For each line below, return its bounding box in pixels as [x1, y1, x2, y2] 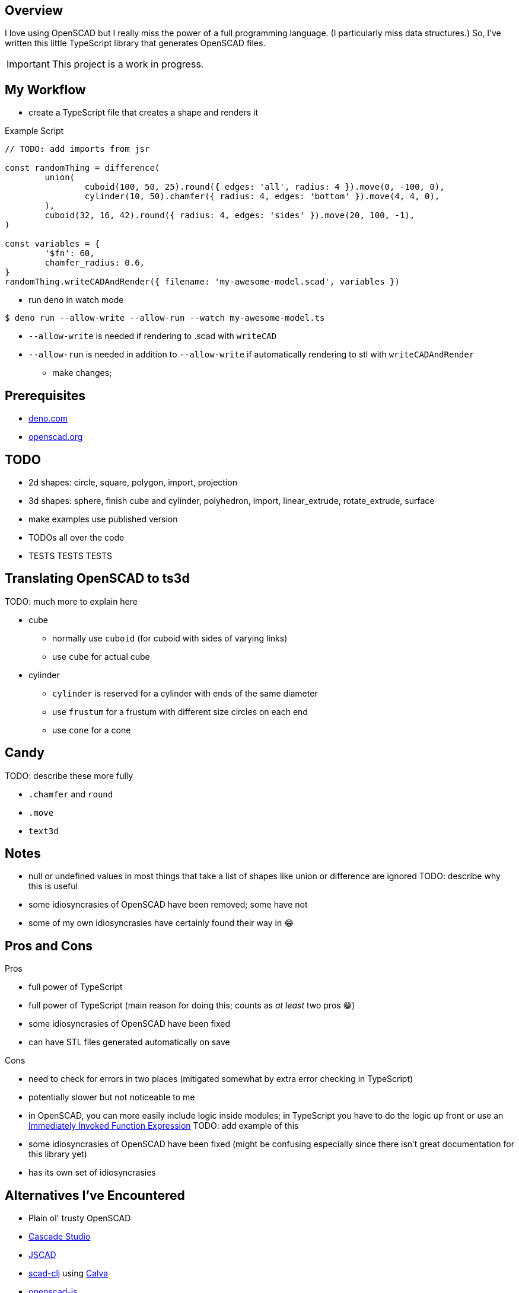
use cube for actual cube [52, 651, 150, 662]
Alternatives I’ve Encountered [5, 1187, 185, 1203]
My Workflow [5, 82, 86, 97]
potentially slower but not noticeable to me [28, 1092, 195, 1103]
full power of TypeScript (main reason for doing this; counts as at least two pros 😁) [28, 1000, 355, 1011]
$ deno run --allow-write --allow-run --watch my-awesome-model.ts [5, 313, 325, 323]
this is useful [28, 881, 78, 892]
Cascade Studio [28, 1231, 91, 1242]
